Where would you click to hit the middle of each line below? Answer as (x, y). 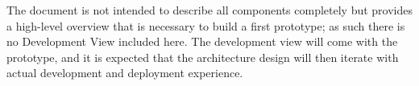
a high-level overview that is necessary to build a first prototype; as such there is (206, 25)
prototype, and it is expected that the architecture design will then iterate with (203, 57)
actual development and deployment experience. (125, 73)
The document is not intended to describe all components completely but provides (209, 10)
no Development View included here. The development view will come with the (202, 41)
